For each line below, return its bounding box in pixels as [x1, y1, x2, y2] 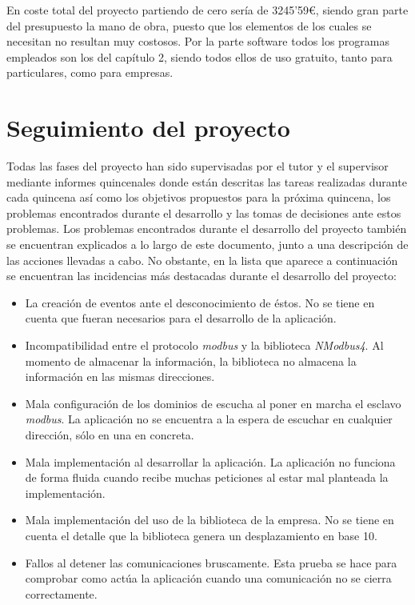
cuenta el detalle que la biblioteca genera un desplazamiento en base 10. [25, 527, 377, 543]
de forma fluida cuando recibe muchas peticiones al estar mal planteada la [25, 469, 389, 486]
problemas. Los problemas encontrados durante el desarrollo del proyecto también [6, 220, 407, 237]
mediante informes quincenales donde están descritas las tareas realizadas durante [6, 173, 407, 190]
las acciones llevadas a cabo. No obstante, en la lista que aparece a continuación [6, 251, 398, 268]
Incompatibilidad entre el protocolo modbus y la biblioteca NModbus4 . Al [25, 337, 384, 354]
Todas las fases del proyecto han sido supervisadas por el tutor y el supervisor [6, 158, 389, 174]
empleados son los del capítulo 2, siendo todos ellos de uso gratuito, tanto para [6, 48, 393, 65]
